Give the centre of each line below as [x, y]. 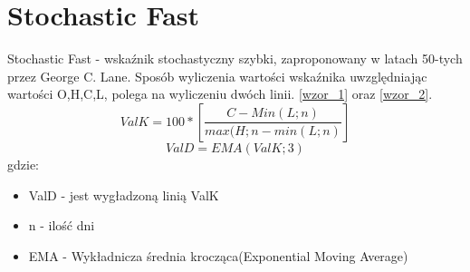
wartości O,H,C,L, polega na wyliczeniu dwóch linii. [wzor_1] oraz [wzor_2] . [220, 94]
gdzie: [23, 164]
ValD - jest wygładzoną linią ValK [124, 194]
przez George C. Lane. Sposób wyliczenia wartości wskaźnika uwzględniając [217, 76]
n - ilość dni [62, 225]
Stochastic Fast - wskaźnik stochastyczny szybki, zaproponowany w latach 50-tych [235, 58]
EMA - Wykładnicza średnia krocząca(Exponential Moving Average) [218, 255]
